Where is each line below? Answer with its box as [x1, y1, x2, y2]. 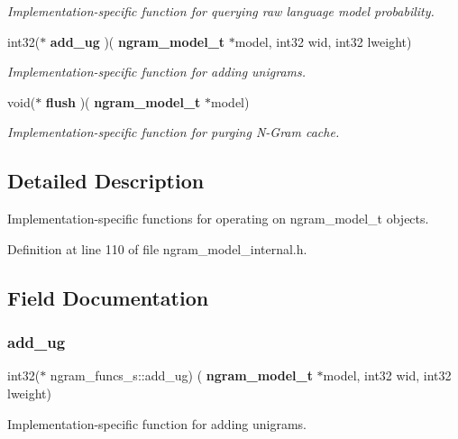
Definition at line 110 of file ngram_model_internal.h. [7, 239, 307, 258]
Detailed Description [7, 167, 205, 195]
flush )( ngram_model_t [45, 92, 201, 111]
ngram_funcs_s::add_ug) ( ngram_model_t [50, 366, 313, 385]
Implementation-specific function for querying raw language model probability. [7, 2, 435, 20]
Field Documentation [7, 283, 209, 311]
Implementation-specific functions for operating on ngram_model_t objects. [7, 209, 429, 228]
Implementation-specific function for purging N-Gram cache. [7, 123, 340, 142]
